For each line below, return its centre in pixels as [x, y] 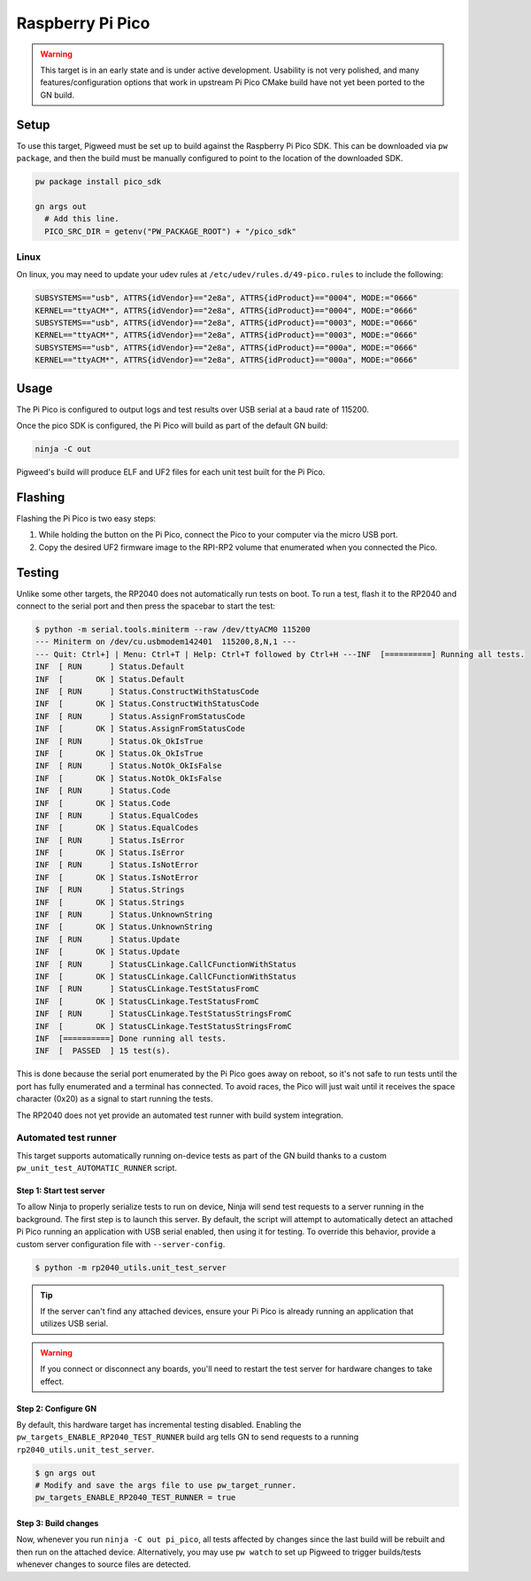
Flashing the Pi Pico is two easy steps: [86, 519]
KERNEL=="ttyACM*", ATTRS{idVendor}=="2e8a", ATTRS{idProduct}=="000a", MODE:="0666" [226, 360]
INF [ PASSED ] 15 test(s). [103, 1051]
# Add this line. [82, 219]
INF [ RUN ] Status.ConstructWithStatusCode [147, 692]
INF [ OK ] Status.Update [108, 952]
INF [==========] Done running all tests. [131, 1038]
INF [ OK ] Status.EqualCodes [117, 828]
